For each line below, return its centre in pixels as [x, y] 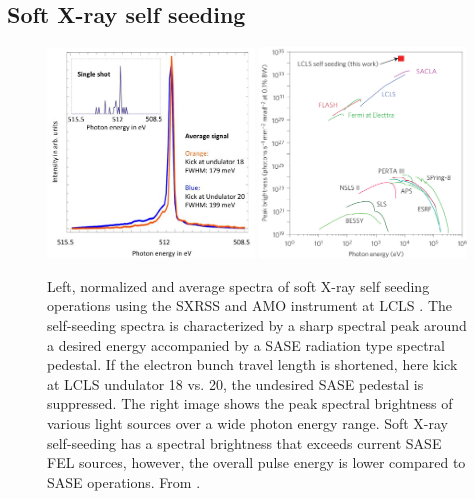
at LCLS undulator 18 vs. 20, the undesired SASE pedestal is [235, 383]
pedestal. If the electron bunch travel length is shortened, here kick [252, 364]
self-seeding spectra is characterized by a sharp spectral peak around [257, 324]
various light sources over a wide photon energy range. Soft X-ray [248, 422]
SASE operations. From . [124, 481]
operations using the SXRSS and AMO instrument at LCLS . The [249, 305]
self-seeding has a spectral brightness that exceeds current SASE [244, 442]
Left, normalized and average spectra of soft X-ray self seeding [238, 285]
